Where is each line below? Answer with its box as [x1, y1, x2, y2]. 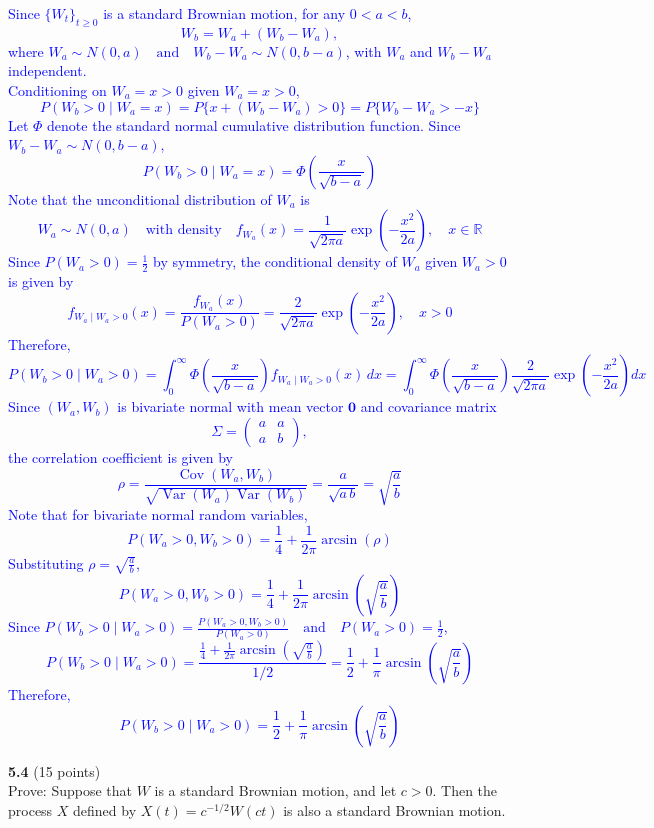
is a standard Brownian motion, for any [103, 3, 346, 23]
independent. [8, 60, 87, 81]
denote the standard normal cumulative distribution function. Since [47, 114, 461, 135]
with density [145, 223, 222, 238]
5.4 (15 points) [8, 760, 101, 781]
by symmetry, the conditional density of [153, 251, 397, 272]
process [8, 799, 53, 820]
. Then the [432, 780, 498, 801]
